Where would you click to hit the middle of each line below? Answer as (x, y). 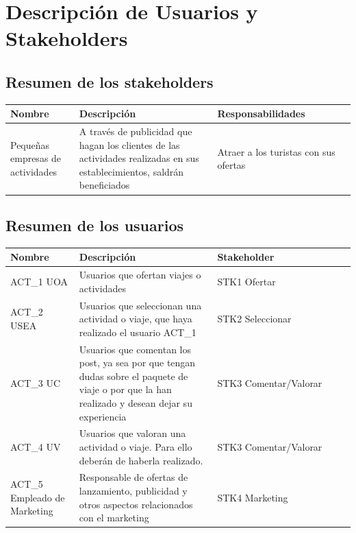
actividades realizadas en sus (139, 158)
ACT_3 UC (36, 382)
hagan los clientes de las (129, 144)
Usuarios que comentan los (135, 349)
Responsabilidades (261, 114)
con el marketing (114, 518)
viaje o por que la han (125, 389)
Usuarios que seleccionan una (140, 305)
